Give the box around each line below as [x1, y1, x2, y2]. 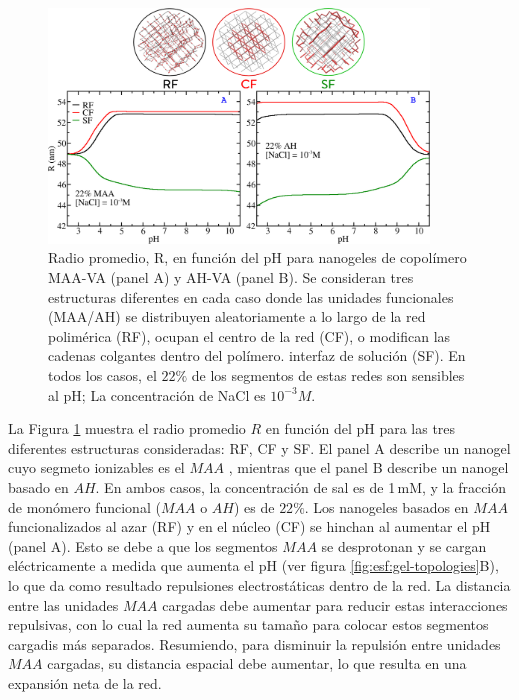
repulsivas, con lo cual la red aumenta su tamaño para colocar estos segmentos [8, 614, 489, 635]
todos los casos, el [48, 365, 157, 386]
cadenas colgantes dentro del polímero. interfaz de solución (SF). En [48, 345, 466, 366]
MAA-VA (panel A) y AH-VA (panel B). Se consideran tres [48, 267, 414, 288]
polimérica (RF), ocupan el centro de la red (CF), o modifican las [48, 325, 451, 346]
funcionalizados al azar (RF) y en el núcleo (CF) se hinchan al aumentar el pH [8, 516, 491, 537]
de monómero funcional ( [8, 496, 161, 517]
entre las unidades [8, 594, 119, 615]
